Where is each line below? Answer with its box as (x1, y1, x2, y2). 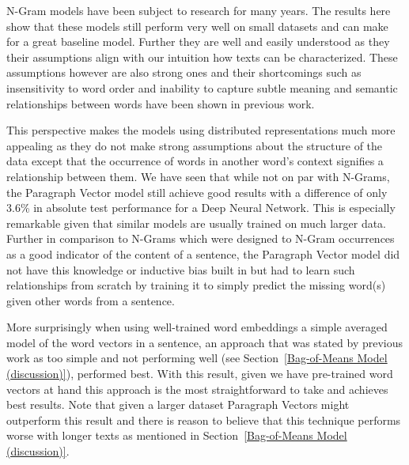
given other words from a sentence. (6, 292, 175, 308)
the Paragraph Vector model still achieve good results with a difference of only (6, 183, 388, 200)
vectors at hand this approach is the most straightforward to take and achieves (6, 380, 388, 397)
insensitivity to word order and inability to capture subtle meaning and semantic (6, 79, 398, 96)
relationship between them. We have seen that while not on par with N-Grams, (6, 168, 390, 184)
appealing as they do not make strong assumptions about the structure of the (6, 137, 383, 153)
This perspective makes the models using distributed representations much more (6, 122, 396, 138)
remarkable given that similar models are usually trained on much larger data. (6, 214, 387, 231)
